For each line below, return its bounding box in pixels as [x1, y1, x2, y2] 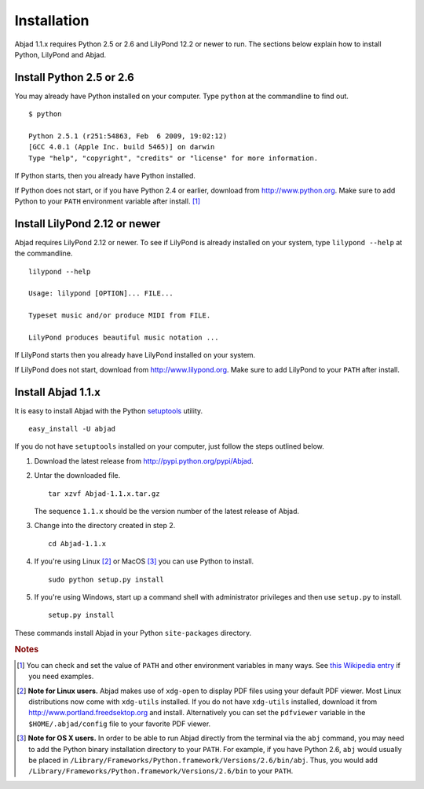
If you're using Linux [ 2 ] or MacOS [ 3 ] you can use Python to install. [34, 556, 254, 566]
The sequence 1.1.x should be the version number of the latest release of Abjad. [34, 507, 300, 516]
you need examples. [28, 672, 94, 681]
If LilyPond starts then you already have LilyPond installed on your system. [14, 350, 256, 360]
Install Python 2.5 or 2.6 [14, 71, 135, 84]
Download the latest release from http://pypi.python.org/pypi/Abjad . [34, 456, 254, 465]
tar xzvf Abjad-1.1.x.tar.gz [48, 489, 160, 498]
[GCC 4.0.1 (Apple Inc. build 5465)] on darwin [28, 142, 215, 152]
